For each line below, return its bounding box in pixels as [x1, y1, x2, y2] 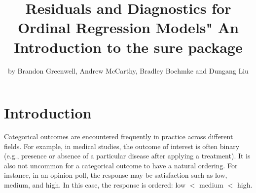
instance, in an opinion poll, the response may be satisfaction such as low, [4, 170, 227, 180]
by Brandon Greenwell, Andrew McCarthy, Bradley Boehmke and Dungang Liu [8, 65, 249, 76]
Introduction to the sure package [14, 37, 243, 57]
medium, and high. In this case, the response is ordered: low [4, 180, 185, 190]
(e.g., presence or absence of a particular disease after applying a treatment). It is [4, 151, 251, 161]
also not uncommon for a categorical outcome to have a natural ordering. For [4, 160, 238, 170]
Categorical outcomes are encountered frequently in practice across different [4, 131, 233, 142]
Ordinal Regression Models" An [18, 17, 239, 38]
